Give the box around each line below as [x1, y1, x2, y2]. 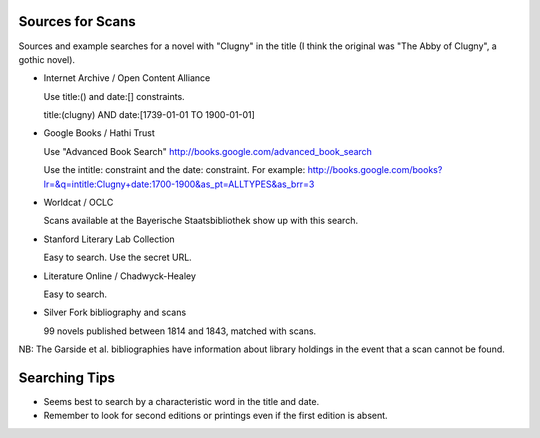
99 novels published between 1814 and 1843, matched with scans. [43, 325, 317, 337]
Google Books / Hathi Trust [43, 127, 155, 139]
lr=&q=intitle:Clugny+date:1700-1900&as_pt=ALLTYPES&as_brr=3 [43, 178, 315, 190]
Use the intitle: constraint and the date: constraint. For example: [43, 164, 306, 176]
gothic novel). [18, 53, 75, 65]
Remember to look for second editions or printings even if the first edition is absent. [43, 410, 389, 422]
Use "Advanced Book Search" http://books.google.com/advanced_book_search [43, 145, 372, 157]
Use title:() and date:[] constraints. [43, 90, 185, 102]
